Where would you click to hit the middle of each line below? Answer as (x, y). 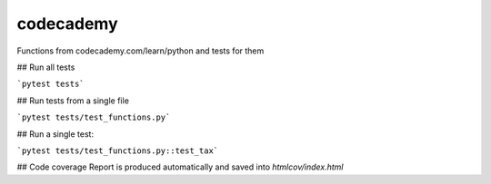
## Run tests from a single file (73, 101)
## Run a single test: (55, 134)
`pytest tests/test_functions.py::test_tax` (118, 150)
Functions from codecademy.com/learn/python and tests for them (140, 51)
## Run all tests (46, 67)
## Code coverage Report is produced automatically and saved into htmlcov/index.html (180, 167)
